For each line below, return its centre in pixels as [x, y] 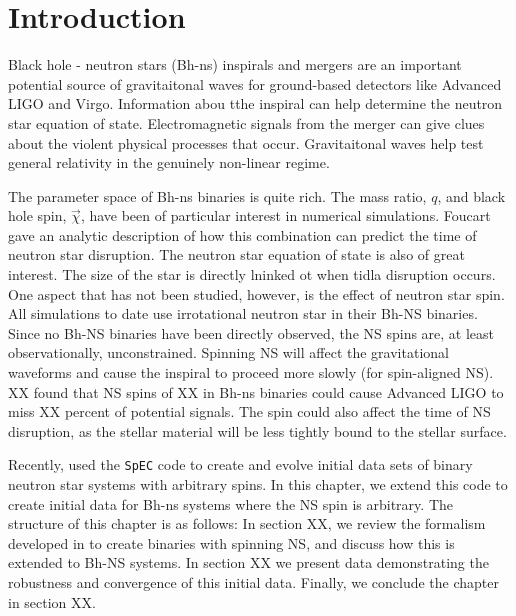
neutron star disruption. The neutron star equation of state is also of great [236, 254]
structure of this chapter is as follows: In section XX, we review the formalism [247, 523]
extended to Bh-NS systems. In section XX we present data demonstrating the [248, 562]
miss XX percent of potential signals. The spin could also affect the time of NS [249, 411]
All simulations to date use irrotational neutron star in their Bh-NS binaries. [243, 313]
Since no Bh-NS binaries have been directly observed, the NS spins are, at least [251, 332]
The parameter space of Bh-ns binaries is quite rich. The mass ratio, [217, 195]
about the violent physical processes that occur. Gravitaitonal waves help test [246, 142]
